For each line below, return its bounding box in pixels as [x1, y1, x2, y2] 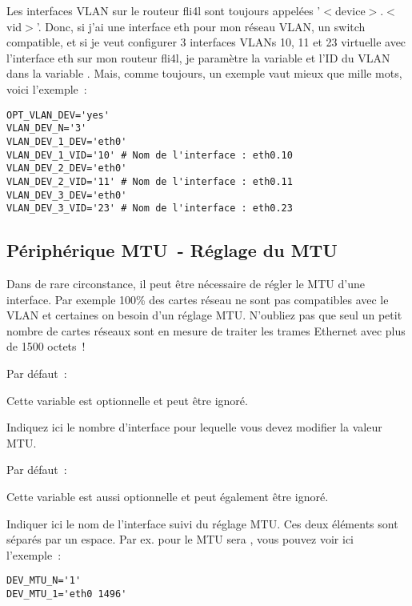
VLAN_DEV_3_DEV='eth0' [6, 189, 127, 201]
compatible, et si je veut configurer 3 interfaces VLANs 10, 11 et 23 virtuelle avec [6, 34, 406, 50]
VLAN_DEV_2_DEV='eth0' [6, 163, 127, 175]
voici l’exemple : [6, 80, 87, 97]
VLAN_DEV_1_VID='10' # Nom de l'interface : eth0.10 [6, 149, 293, 161]
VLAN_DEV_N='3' [6, 122, 87, 134]
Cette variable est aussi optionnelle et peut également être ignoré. [6, 488, 329, 504]
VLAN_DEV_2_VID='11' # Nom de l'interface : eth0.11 [6, 175, 293, 187]
